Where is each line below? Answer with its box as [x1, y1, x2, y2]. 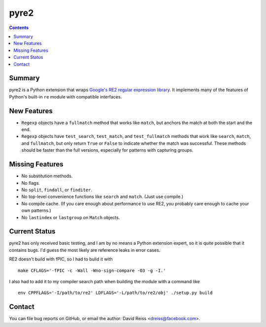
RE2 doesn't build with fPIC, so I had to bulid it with [9, 256, 113, 262]
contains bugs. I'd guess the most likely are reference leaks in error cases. [9, 247, 161, 253]
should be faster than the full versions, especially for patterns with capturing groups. [21, 147, 194, 153]
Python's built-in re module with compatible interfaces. [9, 94, 122, 99]
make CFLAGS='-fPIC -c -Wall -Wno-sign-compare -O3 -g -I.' [18, 267, 166, 273]
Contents [9, 25, 29, 31]
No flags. [21, 180, 40, 186]
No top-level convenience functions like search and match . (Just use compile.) [21, 194, 184, 199]
